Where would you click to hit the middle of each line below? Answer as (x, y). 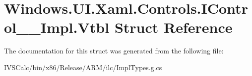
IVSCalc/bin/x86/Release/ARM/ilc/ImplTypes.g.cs (83, 67)
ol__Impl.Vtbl (57, 27)
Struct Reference (173, 27)
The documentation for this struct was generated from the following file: (114, 51)
